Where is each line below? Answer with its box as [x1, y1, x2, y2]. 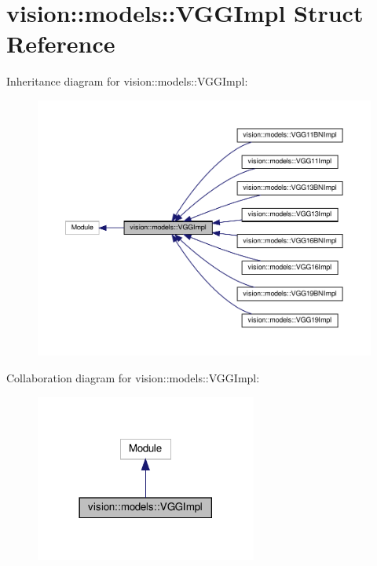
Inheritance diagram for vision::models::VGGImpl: [6, 73, 248, 89]
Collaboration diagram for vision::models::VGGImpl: [6, 369, 260, 385]
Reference [6, 27, 115, 60]
